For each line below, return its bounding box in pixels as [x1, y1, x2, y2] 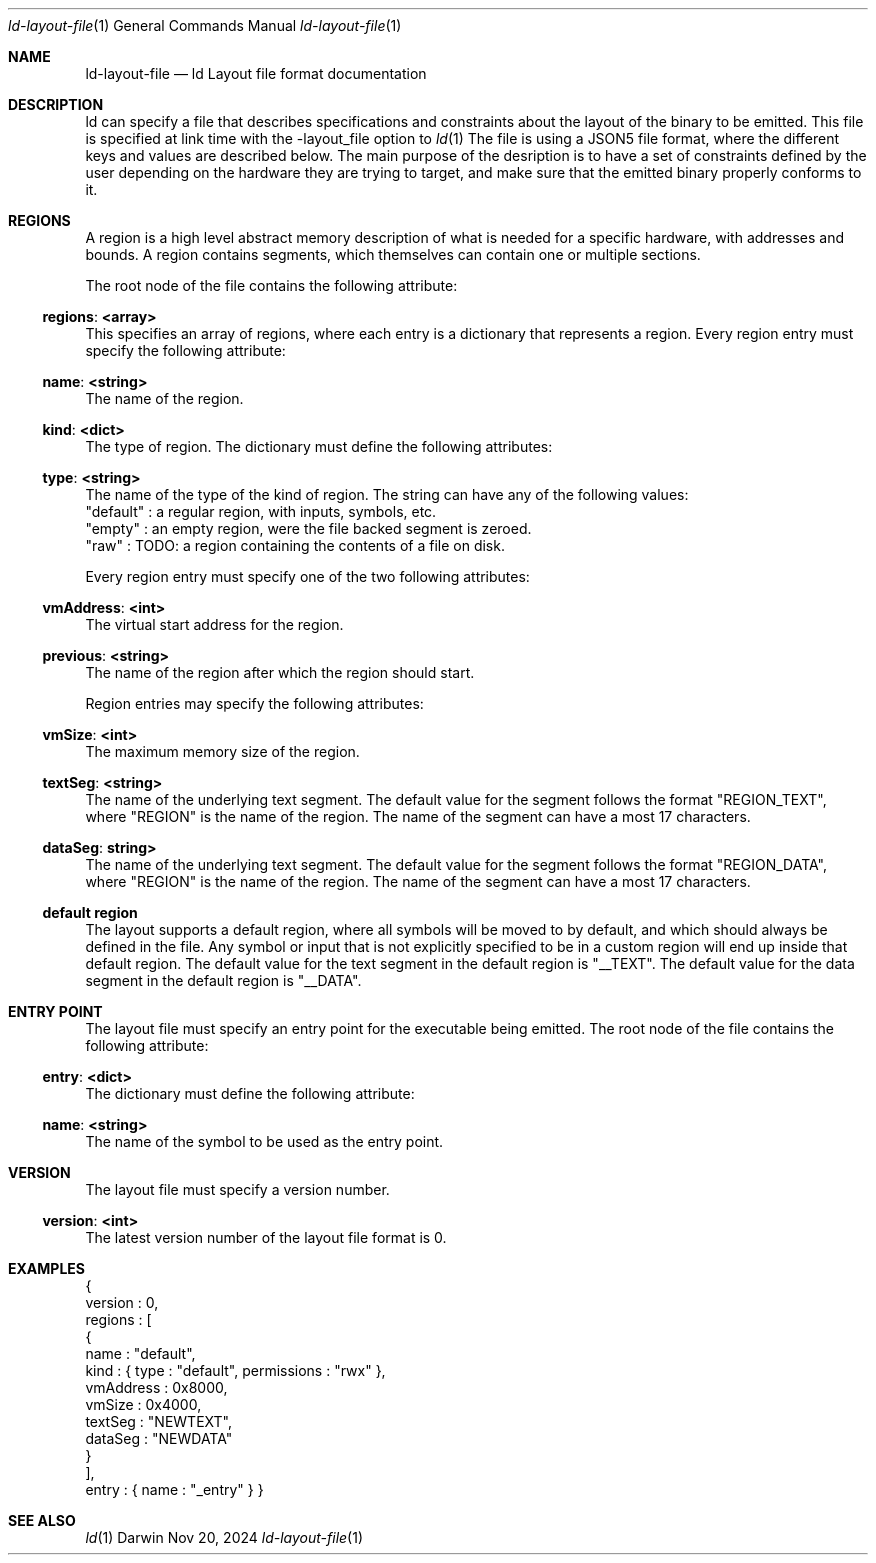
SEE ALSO [8, 1512, 76, 1529]
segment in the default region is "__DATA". [85, 972, 362, 989]
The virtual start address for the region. [85, 616, 344, 633]
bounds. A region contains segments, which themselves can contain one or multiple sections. [85, 246, 701, 263]
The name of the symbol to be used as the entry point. [85, 1133, 444, 1150]
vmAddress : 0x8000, [85, 1379, 228, 1396]
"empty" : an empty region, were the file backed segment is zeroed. [85, 520, 532, 537]
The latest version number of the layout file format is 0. [85, 1229, 447, 1246]
